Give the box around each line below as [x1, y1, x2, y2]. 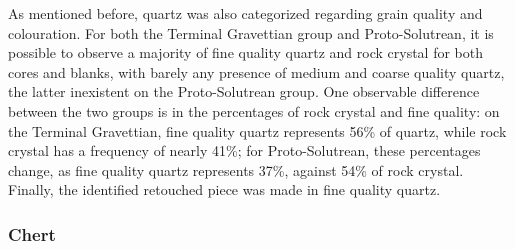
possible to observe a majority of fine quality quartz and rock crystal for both [8, 42, 484, 63]
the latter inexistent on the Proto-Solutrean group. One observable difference [8, 81, 480, 102]
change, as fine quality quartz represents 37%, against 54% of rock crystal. [8, 159, 464, 180]
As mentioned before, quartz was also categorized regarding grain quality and [8, 3, 483, 23]
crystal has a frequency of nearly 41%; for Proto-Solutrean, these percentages [8, 140, 481, 161]
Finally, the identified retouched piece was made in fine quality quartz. [8, 179, 441, 200]
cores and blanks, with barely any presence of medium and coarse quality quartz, [8, 61, 505, 82]
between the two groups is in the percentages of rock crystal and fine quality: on [8, 100, 500, 121]
